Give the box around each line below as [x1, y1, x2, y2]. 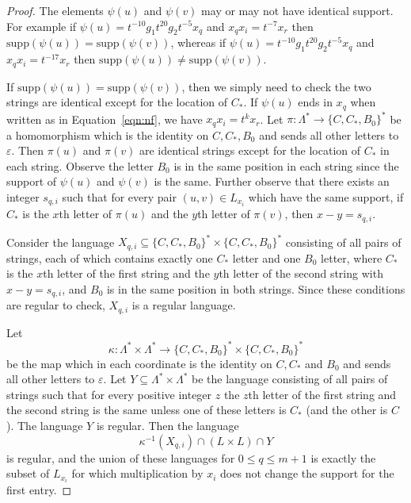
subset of [6, 465, 50, 482]
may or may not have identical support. [201, 2, 394, 18]
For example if [6, 17, 77, 34]
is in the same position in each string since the [173, 157, 399, 174]
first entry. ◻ [6, 482, 72, 498]
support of [6, 173, 57, 190]
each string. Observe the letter [6, 157, 154, 174]
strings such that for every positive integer [6, 386, 212, 402]
